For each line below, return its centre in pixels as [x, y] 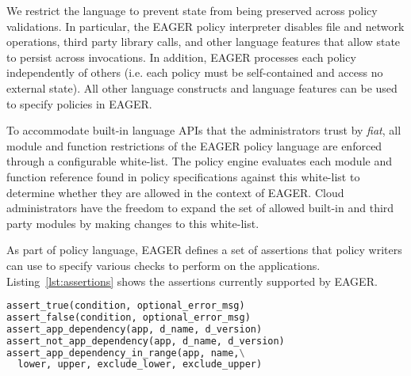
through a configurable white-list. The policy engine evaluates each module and [199, 161]
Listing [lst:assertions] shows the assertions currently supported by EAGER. [192, 281]
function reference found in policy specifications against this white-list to [183, 176]
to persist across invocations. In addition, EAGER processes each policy [181, 57]
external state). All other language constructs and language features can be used [202, 87]
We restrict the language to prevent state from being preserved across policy [192, 10]
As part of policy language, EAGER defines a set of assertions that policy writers [204, 250]
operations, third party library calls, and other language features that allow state [204, 42]
